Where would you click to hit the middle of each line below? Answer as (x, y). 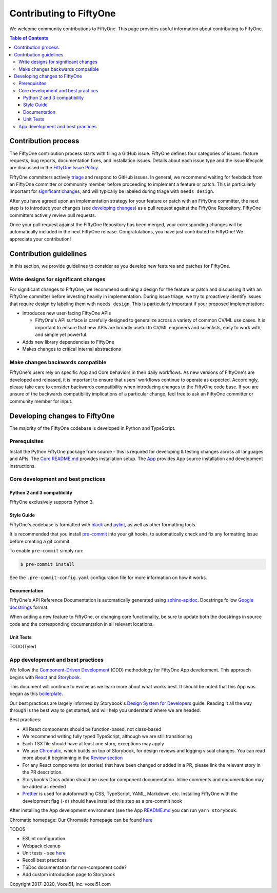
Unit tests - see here (44, 853)
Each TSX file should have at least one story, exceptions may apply (93, 743)
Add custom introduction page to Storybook (69, 875)
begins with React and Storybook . (45, 677)
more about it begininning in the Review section (73, 758)
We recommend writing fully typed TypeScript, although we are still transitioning (107, 737)
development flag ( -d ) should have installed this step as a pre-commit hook (102, 801)
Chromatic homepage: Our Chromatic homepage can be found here (81, 820)
